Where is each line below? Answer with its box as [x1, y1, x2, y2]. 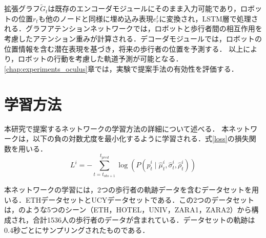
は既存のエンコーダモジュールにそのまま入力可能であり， [48, 3, 240, 14]
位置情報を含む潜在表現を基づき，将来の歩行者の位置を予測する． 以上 [4, 43, 243, 54]
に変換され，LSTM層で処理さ [159, 13, 258, 24]
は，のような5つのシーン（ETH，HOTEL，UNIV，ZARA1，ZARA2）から [4, 204, 252, 215]
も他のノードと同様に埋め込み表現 [38, 13, 153, 24]
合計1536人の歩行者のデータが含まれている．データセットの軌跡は [32, 214, 255, 225]
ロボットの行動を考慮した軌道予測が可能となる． [18, 53, 183, 64]
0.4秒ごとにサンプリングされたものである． [4, 224, 150, 235]
